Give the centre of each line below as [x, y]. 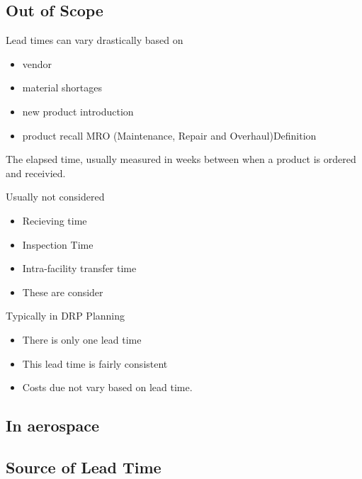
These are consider [63, 292]
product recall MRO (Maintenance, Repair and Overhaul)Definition [169, 135]
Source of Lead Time [84, 467]
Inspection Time [58, 244]
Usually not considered [55, 197]
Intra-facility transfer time [79, 268]
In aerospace [52, 426]
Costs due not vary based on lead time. [107, 387]
